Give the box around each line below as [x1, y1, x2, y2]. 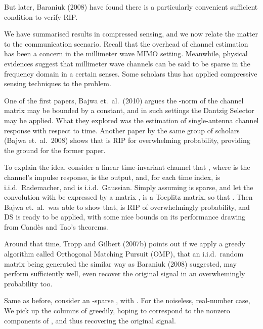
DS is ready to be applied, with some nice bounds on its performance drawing [4, 211, 246, 222]
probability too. [4, 278, 53, 288]
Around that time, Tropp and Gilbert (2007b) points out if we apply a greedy [4, 238, 245, 249]
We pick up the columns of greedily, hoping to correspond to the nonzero [4, 305, 230, 316]
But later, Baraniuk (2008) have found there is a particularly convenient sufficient [4, 2, 258, 12]
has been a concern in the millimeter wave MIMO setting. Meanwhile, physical [4, 48, 248, 59]
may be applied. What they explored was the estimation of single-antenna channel [4, 115, 259, 125]
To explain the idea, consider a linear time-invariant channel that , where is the [4, 162, 250, 172]
